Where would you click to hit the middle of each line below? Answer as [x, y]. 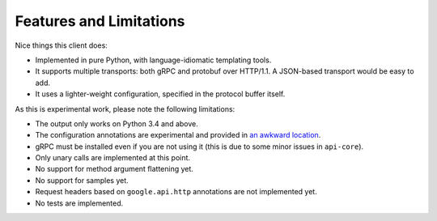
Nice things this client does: [62, 45]
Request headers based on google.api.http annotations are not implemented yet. [176, 192]
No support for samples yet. [82, 180]
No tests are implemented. [79, 203]
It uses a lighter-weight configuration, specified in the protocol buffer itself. [160, 94]
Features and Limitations [100, 21]
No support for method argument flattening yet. [115, 169]
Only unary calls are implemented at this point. [112, 158]
